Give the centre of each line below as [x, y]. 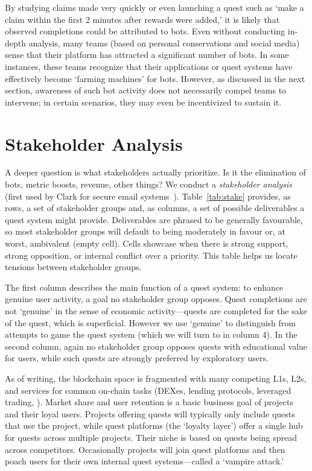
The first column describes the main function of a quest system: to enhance [144, 287]
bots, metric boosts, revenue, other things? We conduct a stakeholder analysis [148, 184]
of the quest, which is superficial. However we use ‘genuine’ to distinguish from [151, 322]
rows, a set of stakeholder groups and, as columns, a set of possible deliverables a [155, 208]
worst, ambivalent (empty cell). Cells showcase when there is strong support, [147, 243]
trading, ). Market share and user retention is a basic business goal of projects [149, 402]
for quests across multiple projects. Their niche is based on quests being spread [151, 437]
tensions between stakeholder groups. [73, 267]
